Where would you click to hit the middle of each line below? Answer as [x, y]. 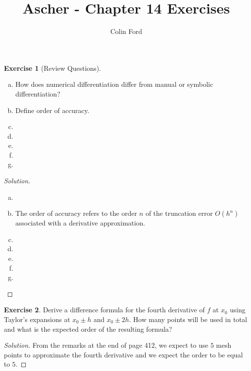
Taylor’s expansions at [37, 319]
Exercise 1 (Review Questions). [53, 68]
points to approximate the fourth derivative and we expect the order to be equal [124, 354]
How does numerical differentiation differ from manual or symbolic [114, 84]
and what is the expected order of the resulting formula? [88, 329]
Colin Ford [126, 31]
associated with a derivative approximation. [80, 223]
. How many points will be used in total [188, 319]
